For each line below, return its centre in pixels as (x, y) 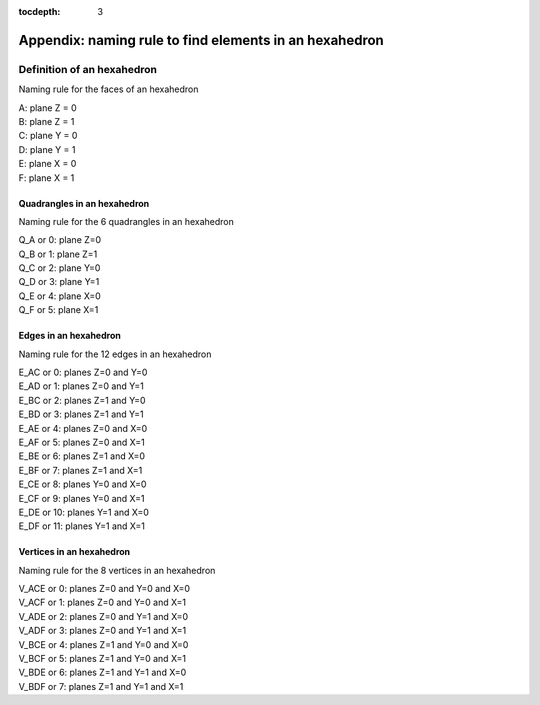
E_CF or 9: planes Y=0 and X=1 (81, 498)
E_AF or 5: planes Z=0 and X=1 (81, 442)
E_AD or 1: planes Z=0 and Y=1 (81, 386)
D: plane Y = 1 (47, 149)
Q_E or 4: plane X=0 (60, 296)
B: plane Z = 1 (46, 121)
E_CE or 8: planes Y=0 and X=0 (82, 484)
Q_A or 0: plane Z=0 (60, 240)
